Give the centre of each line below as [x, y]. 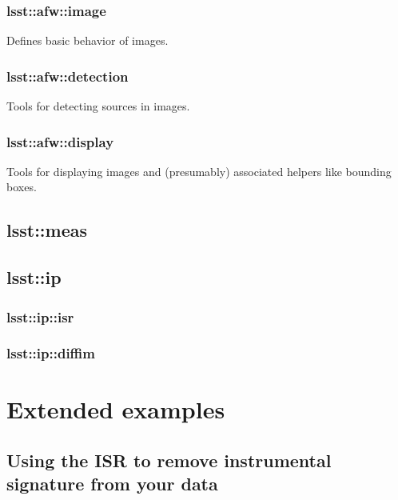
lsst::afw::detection [68, 76]
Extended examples [116, 409]
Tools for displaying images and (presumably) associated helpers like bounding [199, 171]
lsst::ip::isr [40, 316]
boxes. [22, 187]
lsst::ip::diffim [51, 353]
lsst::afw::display [60, 141]
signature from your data [112, 484]
